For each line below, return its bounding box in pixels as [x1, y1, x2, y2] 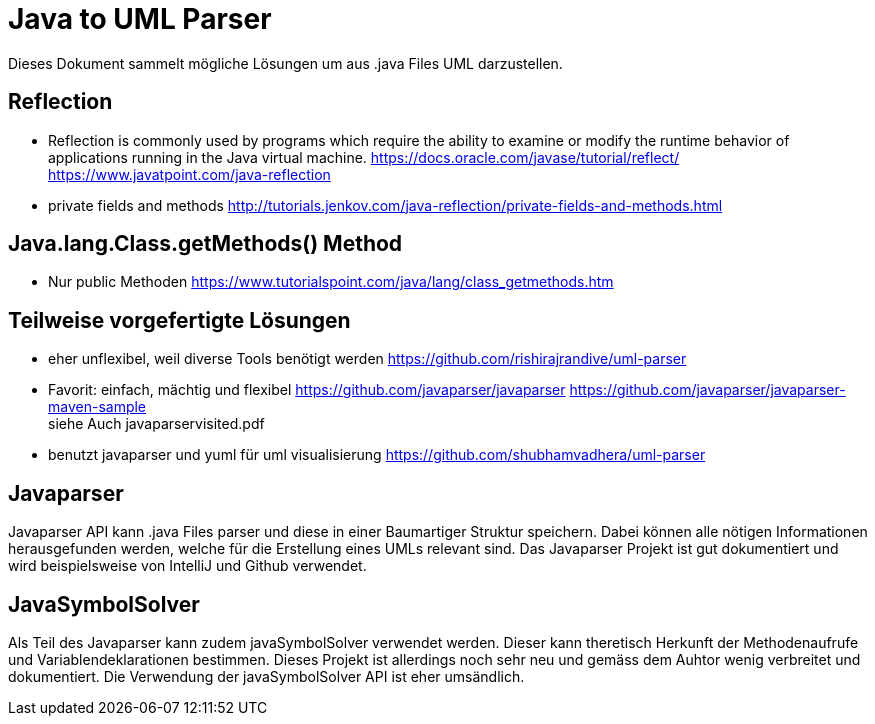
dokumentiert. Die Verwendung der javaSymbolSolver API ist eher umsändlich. [8, 667, 525, 685]
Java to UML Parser [8, 2, 272, 36]
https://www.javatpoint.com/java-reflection [48, 165, 331, 183]
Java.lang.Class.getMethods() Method [8, 231, 403, 257]
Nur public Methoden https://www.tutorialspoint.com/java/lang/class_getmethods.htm [48, 273, 614, 291]
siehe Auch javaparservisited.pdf [48, 415, 265, 433]
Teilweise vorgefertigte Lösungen [8, 307, 351, 333]
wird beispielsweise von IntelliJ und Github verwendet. [8, 557, 367, 575]
